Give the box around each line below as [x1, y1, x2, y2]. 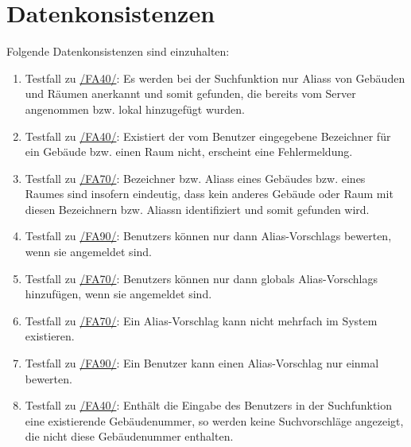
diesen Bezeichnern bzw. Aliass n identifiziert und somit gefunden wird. [25, 200, 370, 217]
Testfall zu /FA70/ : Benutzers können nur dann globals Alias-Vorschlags [25, 270, 378, 286]
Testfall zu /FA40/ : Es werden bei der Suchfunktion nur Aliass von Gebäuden [25, 69, 405, 86]
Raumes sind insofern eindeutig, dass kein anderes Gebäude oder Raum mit [25, 185, 394, 202]
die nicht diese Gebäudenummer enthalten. [25, 428, 234, 445]
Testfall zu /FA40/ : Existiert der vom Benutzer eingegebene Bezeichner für [25, 127, 391, 144]
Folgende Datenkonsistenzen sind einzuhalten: [6, 43, 230, 60]
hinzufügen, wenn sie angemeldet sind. [25, 286, 212, 302]
